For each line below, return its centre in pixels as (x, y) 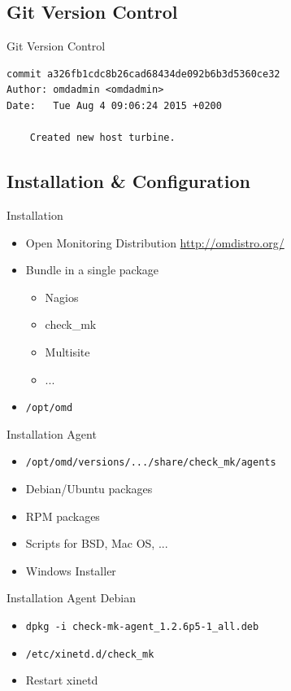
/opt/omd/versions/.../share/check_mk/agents (151, 463)
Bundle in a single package (92, 270)
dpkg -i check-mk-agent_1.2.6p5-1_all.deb (142, 627)
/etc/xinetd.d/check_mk (90, 654)
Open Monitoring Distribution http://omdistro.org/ (155, 242)
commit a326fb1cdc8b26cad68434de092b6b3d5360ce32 (143, 74)
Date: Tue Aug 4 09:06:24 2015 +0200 (114, 105)
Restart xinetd (62, 680)
